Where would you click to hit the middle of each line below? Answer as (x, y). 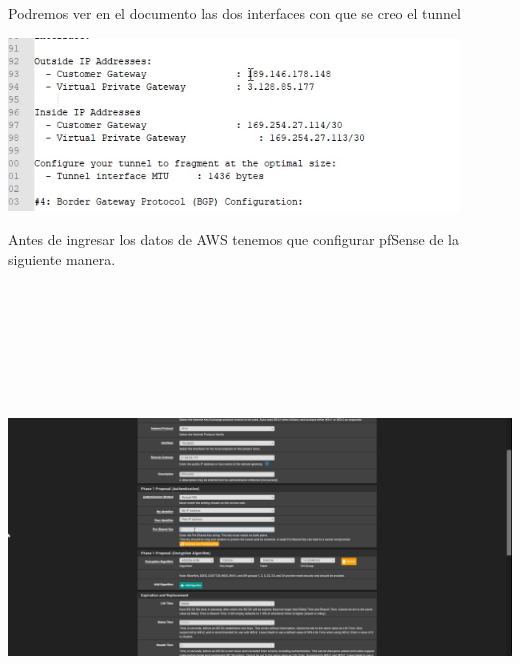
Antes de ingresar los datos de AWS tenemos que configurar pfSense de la (233, 238)
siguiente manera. (62, 258)
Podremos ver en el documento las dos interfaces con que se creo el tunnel (234, 13)
